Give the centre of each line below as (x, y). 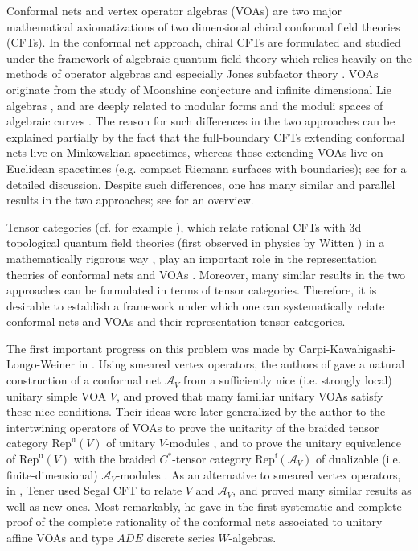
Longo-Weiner (41, 364)
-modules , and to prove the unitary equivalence (283, 443)
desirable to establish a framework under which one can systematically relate (196, 305)
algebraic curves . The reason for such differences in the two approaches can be (201, 121)
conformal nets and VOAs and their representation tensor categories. (176, 321)
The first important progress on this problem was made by (151, 348)
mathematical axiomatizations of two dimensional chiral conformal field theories (203, 26)
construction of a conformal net (84, 380)
